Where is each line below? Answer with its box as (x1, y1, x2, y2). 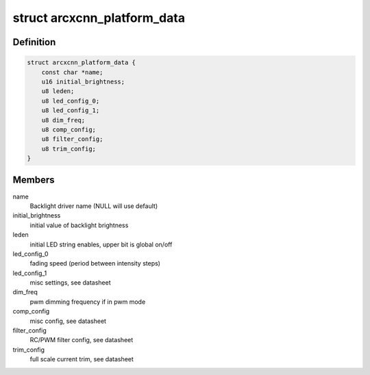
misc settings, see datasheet (29, 279, 111, 287)
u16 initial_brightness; (41, 77, 125, 86)
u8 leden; (41, 88, 75, 95)
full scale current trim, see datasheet (29, 355, 134, 363)
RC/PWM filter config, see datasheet (29, 336, 134, 344)
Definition (12, 36, 56, 48)
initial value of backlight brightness (29, 221, 129, 229)
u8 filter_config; (41, 135, 103, 143)
